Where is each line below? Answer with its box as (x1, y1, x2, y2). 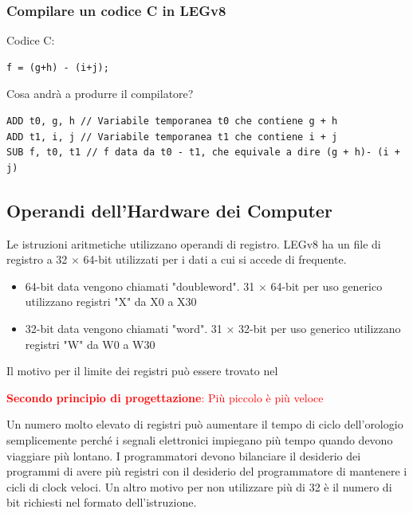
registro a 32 (6, 251, 68, 268)
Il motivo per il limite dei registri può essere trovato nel (6, 362, 278, 379)
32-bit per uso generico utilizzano (238, 319, 401, 336)
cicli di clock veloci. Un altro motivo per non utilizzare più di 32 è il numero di (6, 478, 392, 495)
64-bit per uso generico (270, 277, 383, 294)
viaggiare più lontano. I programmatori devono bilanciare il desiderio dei (6, 447, 361, 464)
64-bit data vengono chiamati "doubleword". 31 (25, 277, 255, 294)
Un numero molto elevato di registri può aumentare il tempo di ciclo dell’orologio (6, 416, 403, 433)
